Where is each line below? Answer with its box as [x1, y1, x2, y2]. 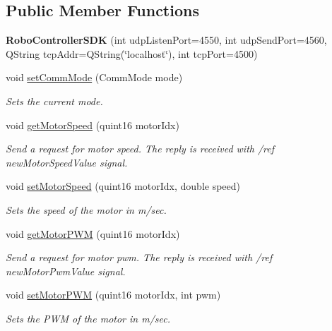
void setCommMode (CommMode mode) [6, 70, 183, 85]
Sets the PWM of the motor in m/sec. [6, 311, 171, 325]
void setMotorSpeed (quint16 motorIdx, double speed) [6, 179, 241, 193]
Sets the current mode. [6, 93, 103, 108]
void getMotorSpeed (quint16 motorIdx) [6, 117, 179, 132]
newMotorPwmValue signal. [6, 263, 126, 278]
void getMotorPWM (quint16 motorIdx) [6, 226, 180, 241]
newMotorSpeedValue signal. [6, 155, 128, 169]
